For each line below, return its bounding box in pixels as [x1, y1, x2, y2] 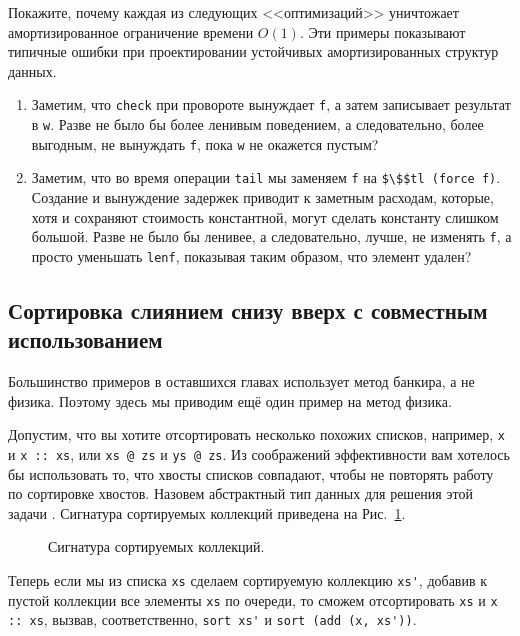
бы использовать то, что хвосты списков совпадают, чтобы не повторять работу [8, 463, 494, 484]
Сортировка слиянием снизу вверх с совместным [8, 294, 488, 325]
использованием [8, 324, 163, 355]
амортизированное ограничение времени [8, 21, 254, 42]
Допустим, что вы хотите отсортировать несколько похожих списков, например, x [8, 424, 506, 445]
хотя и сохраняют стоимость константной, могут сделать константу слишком [31, 206, 499, 227]
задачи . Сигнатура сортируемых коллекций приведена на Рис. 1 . [8, 502, 406, 523]
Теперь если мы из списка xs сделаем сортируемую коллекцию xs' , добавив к [8, 569, 488, 590]
